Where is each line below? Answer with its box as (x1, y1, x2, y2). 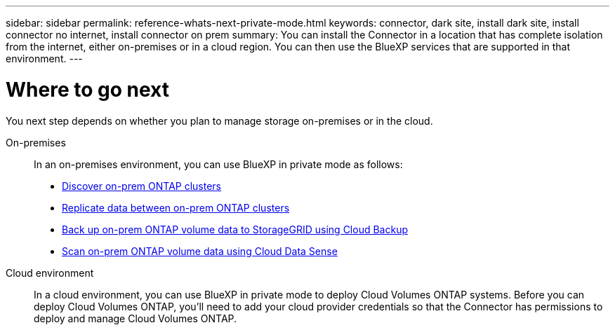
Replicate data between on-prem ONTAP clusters (62, 201, 290, 214)
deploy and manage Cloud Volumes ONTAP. (34, 312, 237, 324)
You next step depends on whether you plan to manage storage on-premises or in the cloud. (6, 114, 433, 127)
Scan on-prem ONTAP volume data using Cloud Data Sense (62, 245, 338, 257)
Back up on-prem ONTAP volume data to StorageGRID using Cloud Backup (62, 223, 408, 235)
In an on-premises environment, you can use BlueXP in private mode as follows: (34, 158, 403, 170)
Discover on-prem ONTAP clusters (62, 179, 222, 192)
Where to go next (6, 77, 169, 102)
